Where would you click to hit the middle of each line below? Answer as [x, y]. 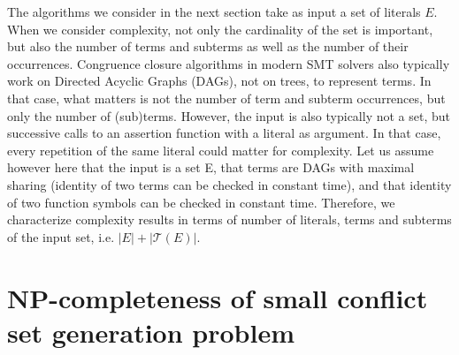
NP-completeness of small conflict [218, 297]
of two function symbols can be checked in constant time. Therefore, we [201, 202]
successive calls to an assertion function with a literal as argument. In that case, [224, 133]
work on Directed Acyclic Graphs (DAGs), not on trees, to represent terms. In [219, 81]
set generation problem [151, 332]
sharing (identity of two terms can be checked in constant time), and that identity [229, 184]
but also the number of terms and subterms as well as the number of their [208, 46]
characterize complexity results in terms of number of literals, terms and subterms [229, 219]
